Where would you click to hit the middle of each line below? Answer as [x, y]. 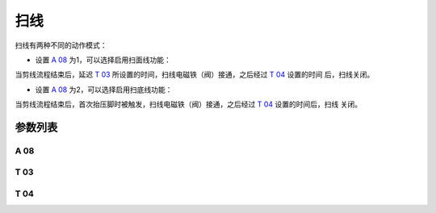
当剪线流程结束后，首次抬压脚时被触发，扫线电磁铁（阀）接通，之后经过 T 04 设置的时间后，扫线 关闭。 [189, 104]
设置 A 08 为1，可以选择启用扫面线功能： [103, 60]
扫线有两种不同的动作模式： [61, 45]
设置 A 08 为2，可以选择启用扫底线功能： [104, 90]
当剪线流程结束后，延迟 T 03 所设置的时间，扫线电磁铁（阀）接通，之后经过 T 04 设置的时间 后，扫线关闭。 [195, 75]
